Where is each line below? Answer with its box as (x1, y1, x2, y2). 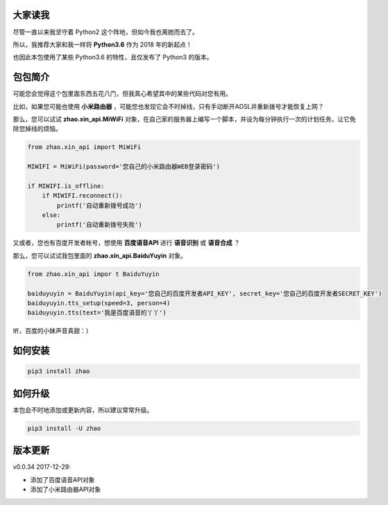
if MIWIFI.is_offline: (27, 182, 105, 190)
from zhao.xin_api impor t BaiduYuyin (27, 270, 160, 277)
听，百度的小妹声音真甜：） (12, 327, 92, 335)
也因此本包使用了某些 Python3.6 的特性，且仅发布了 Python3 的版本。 (12, 53, 213, 62)
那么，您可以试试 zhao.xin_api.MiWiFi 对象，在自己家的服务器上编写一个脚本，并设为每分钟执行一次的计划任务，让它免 (12, 114, 356, 123)
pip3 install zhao (27, 368, 90, 375)
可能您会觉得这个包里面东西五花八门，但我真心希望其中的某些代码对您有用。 (12, 89, 232, 98)
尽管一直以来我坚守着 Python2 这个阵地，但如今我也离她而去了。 (12, 28, 199, 36)
